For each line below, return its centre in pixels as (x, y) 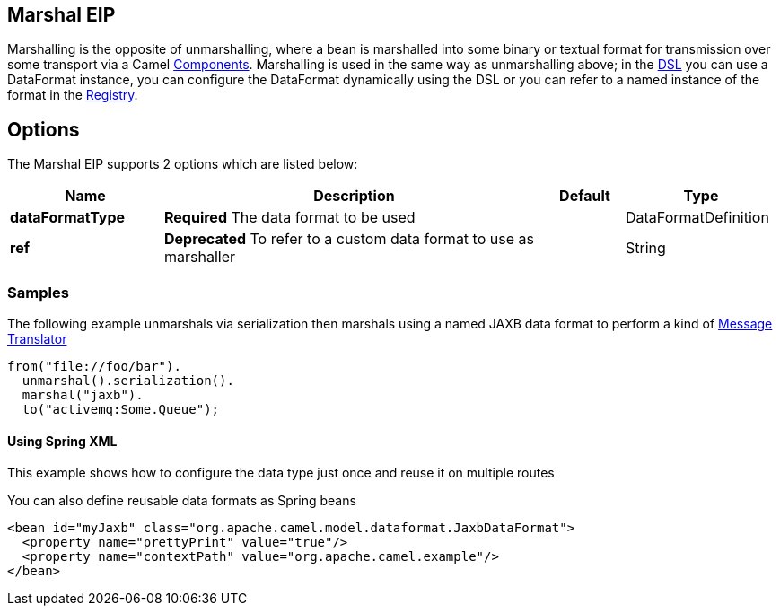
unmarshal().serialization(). (128, 381)
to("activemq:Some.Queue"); (121, 410)
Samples (38, 292)
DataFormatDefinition (697, 218)
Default (585, 196)
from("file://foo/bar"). (94, 367)
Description (354, 196)
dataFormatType (68, 218)
